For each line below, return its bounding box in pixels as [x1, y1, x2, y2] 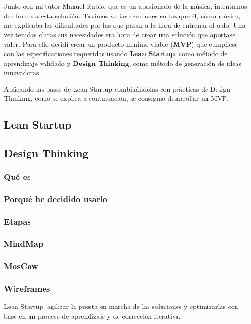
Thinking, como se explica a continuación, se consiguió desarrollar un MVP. [4, 93, 228, 103]
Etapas [4, 215, 31, 227]
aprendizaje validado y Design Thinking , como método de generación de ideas [4, 58, 242, 68]
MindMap [4, 237, 44, 249]
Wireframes [4, 282, 50, 294]
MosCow [4, 259, 38, 272]
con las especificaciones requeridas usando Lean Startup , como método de [4, 48, 228, 58]
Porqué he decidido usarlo [4, 193, 107, 205]
